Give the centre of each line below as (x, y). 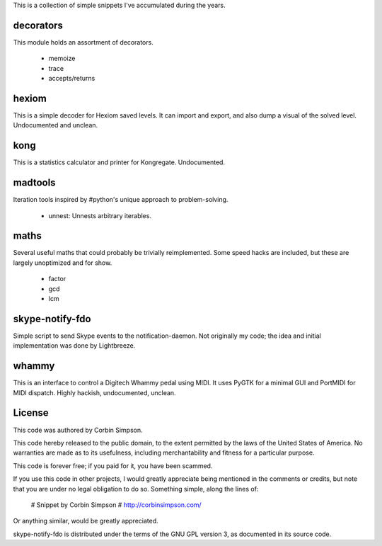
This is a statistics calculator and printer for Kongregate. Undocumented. (119, 162)
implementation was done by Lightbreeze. (74, 346)
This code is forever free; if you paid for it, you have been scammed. (113, 466)
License (31, 413)
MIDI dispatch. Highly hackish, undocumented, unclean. (94, 392)
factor (57, 279)
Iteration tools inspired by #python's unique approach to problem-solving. (121, 200)
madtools (34, 183)
